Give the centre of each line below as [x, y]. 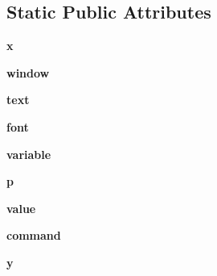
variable [29, 154]
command [34, 235]
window [28, 72]
